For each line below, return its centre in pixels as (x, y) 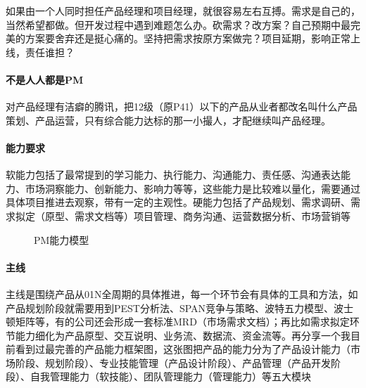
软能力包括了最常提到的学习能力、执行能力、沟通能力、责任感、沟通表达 (173, 175)
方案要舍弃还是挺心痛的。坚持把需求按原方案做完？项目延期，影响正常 (188, 38)
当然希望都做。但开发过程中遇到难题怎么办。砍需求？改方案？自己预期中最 (178, 24)
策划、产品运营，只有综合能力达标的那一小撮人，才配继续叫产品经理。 (168, 120)
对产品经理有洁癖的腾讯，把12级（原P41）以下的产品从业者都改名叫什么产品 (182, 106)
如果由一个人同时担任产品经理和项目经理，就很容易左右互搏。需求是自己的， (183, 11)
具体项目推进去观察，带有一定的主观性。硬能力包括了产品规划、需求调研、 (178, 202)
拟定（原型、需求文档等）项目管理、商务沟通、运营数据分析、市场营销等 (183, 215)
